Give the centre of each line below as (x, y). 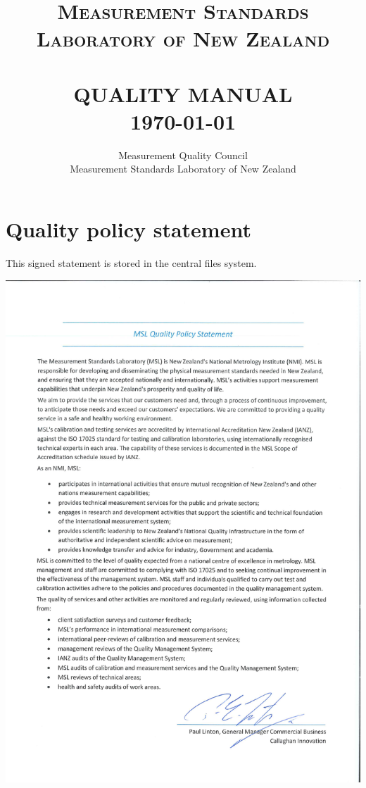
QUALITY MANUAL (183, 93)
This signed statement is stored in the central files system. (131, 263)
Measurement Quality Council (183, 155)
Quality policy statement (128, 229)
